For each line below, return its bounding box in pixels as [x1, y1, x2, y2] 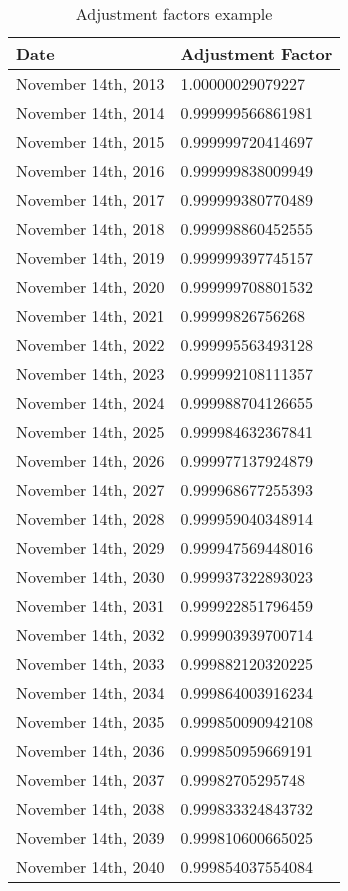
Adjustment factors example [75, 2, 273, 25]
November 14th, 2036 [16, 739, 165, 762]
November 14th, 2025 [16, 420, 165, 443]
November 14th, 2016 [16, 159, 165, 182]
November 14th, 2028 [16, 507, 165, 530]
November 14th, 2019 [16, 246, 165, 269]
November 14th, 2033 [16, 652, 165, 675]
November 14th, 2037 [16, 768, 165, 791]
